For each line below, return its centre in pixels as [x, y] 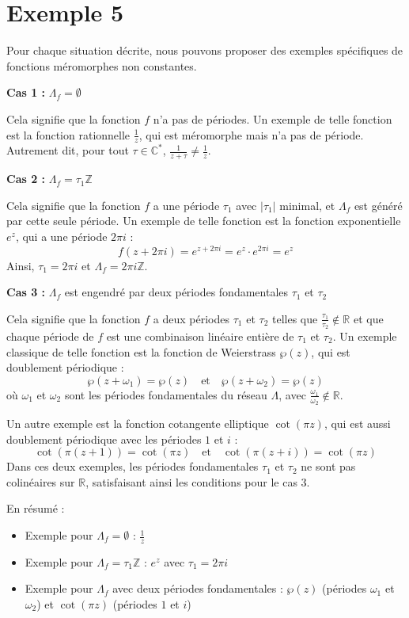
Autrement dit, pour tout [68, 150]
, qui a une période [61, 236]
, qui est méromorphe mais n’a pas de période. [251, 134]
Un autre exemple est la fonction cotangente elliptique [138, 423]
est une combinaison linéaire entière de [200, 336]
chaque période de [50, 336]
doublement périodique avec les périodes [104, 439]
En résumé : [36, 508]
